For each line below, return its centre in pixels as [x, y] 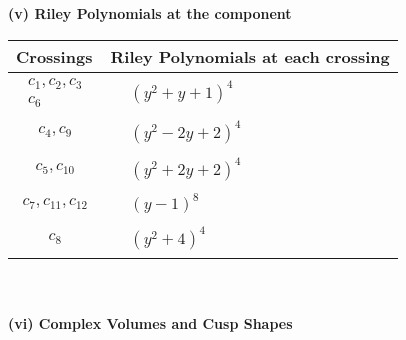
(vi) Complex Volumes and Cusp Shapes [150, 322]
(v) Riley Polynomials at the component [150, 13]
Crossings [54, 56]
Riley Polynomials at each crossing [250, 56]
